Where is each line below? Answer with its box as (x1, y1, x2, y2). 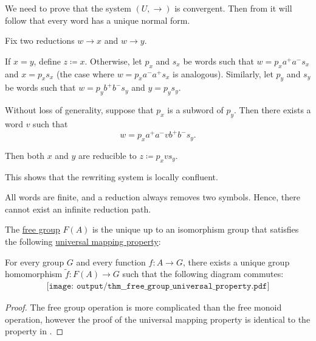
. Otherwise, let (84, 54, 142, 67)
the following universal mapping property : (5, 235, 161, 248)
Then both (5, 149, 44, 161)
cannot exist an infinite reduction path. (5, 202, 151, 215)
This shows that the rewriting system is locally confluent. (5, 170, 218, 183)
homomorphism (5, 267, 63, 280)
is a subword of (167, 104, 224, 116)
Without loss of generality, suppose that (5, 104, 154, 116)
